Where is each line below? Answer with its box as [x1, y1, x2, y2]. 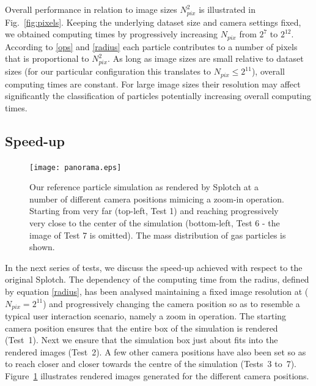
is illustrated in [199, 3, 255, 15]
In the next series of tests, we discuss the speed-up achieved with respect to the [5, 261, 303, 273]
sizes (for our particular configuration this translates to [5, 65, 211, 78]
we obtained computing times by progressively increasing [5, 28, 218, 40]
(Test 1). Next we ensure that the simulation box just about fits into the [5, 333, 278, 346]
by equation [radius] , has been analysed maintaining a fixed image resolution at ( [5, 284, 309, 297]
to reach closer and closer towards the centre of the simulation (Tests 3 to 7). [5, 357, 296, 370]
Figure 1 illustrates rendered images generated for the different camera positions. [5, 369, 309, 382]
